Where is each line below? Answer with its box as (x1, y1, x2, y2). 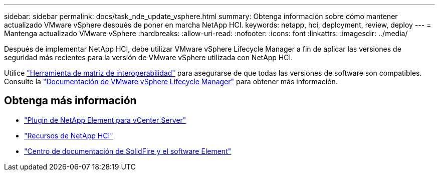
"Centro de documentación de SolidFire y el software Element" (24, 146, 232, 155)
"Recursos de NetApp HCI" (24, 131, 113, 140)
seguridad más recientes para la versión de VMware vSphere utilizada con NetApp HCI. (4, 53, 293, 62)
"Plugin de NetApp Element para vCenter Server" (24, 115, 186, 124)
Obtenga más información (4, 94, 137, 107)
